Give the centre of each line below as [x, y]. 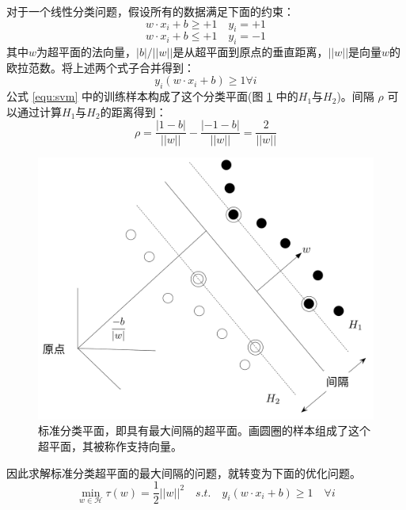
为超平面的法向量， [87, 52]
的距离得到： [133, 111]
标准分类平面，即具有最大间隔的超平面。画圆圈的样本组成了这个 [204, 430]
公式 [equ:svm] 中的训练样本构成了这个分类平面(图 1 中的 [152, 96]
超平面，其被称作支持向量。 [110, 446]
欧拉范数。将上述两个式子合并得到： [101, 67]
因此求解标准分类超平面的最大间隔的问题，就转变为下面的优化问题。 [184, 472]
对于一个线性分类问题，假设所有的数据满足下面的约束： [150, 11]
